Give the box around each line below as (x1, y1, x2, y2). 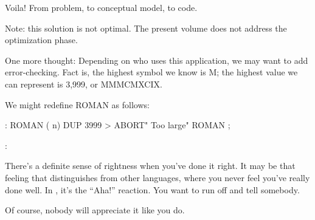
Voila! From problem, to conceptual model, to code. (5, 1, 198, 13)
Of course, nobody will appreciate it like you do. (5, 204, 185, 216)
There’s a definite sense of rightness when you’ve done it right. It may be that (5, 159, 296, 172)
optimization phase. (5, 33, 78, 46)
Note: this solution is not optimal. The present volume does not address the (5, 21, 287, 34)
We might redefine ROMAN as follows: (5, 98, 150, 111)
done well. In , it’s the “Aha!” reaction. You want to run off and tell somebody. (5, 183, 300, 196)
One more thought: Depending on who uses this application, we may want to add (5, 53, 308, 66)
